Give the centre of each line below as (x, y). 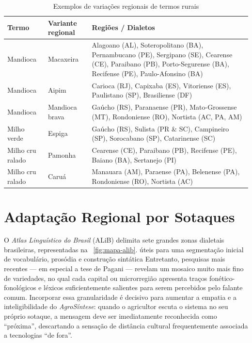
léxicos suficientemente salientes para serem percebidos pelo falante (143, 287)
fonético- (222, 278)
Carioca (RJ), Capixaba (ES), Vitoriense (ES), (161, 85)
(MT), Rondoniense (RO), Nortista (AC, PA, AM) (167, 116)
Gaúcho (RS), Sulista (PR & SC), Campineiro (160, 128)
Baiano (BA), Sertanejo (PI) (134, 159)
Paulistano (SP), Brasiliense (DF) (142, 95)
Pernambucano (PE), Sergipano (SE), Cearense (162, 54)
